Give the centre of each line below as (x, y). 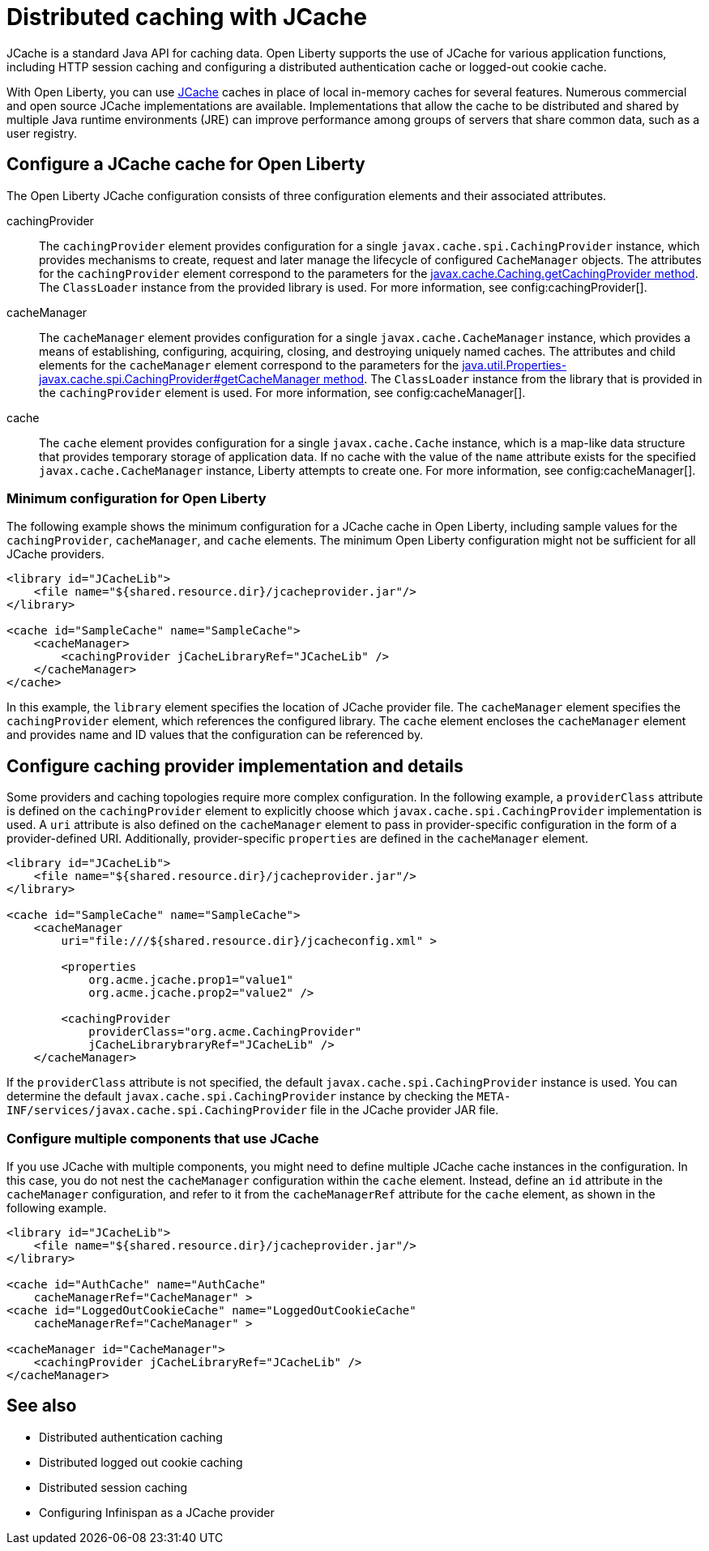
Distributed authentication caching (131, 1437)
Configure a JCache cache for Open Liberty (186, 164)
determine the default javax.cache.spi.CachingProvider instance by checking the (240, 1096)
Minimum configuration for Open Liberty (137, 498)
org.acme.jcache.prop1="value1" (191, 980)
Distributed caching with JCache (187, 17)
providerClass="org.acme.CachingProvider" (225, 1032)
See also (42, 1406)
